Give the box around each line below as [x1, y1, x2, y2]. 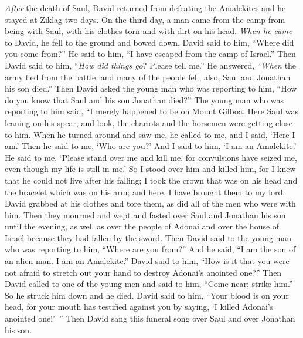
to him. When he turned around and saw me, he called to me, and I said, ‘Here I [5, 128, 295, 140]
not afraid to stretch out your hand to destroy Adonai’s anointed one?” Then [5, 266, 282, 278]
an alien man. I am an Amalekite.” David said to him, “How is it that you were [5, 255, 290, 267]
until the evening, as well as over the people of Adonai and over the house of [5, 220, 280, 232]
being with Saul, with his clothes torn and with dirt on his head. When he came [5, 25, 292, 37]
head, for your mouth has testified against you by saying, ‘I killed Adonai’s [5, 300, 274, 313]
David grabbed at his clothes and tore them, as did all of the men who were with [5, 197, 296, 209]
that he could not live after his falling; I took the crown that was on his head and [5, 174, 298, 186]
